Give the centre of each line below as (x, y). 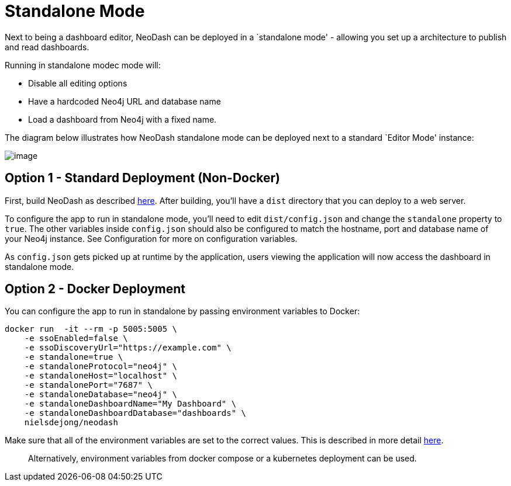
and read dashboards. (47, 47)
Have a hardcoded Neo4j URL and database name (125, 101)
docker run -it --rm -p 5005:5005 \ (91, 329)
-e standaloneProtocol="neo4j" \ (101, 367)
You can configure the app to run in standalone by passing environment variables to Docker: (182, 311)
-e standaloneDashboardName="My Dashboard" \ (130, 404)
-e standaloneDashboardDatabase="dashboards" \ (135, 413)
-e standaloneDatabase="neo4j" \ (101, 395)
